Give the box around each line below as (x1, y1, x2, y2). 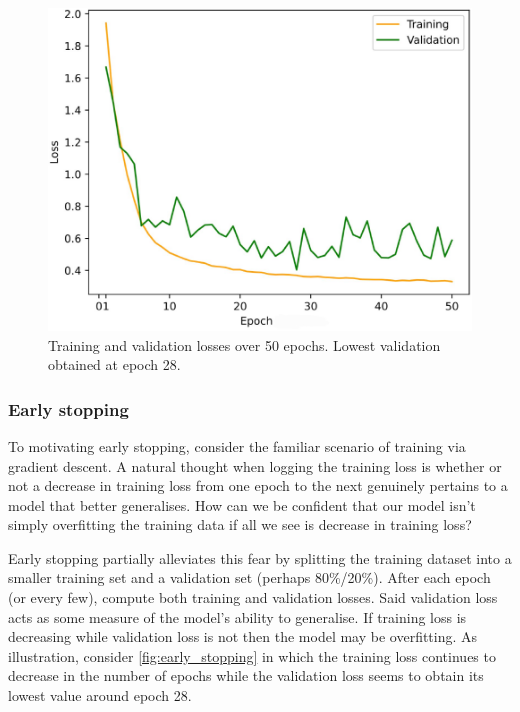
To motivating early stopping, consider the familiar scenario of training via (8, 435, 466, 456)
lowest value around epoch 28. (8, 685, 192, 706)
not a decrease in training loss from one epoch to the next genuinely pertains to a (8, 475, 508, 496)
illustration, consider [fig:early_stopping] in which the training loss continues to (8, 645, 496, 666)
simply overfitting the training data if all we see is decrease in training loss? (8, 514, 472, 535)
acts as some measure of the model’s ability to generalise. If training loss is (8, 606, 467, 627)
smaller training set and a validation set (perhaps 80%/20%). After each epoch (8, 567, 491, 588)
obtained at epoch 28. (48, 354, 181, 375)
